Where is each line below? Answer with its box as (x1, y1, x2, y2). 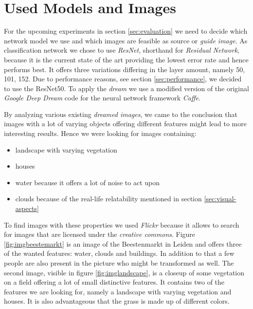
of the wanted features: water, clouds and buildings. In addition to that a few (4, 248, 235, 258)
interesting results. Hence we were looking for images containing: (4, 128, 197, 138)
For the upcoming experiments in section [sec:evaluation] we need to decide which (4, 26, 248, 36)
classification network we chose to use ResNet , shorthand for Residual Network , (4, 45, 239, 55)
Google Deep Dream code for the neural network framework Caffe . (4, 93, 200, 103)
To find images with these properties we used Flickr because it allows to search (4, 219, 239, 230)
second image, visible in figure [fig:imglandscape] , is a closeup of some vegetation (4, 267, 244, 277)
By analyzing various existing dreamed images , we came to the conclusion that (4, 109, 237, 119)
